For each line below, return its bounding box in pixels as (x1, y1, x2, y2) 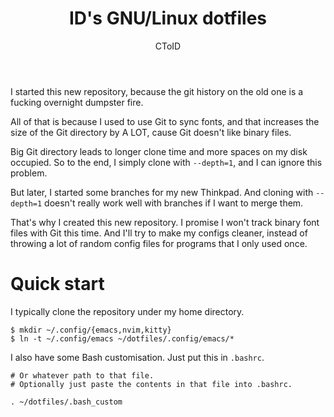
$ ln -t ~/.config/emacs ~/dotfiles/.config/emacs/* (10, 333, 235, 344)
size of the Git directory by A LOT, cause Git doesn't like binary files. (10, 126, 292, 138)
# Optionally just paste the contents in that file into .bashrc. (10, 379, 293, 389)
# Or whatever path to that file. (10, 370, 155, 381)
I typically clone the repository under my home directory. (10, 305, 245, 317)
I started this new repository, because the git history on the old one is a (10, 85, 304, 97)
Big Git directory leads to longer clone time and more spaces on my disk (10, 145, 308, 157)
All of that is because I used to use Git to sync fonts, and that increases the (10, 115, 320, 127)
